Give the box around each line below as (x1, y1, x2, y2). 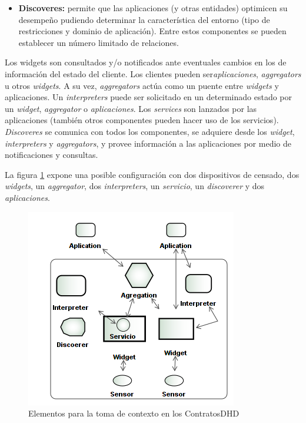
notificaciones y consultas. (5, 148, 98, 161)
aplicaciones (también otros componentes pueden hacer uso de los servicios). (5, 114, 279, 126)
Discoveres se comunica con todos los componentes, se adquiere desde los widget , (5, 125, 295, 137)
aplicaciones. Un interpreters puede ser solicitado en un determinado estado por (5, 91, 292, 103)
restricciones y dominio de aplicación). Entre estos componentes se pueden (18, 25, 287, 37)
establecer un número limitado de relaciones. (18, 36, 179, 48)
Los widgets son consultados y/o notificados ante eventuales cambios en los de (5, 56, 287, 68)
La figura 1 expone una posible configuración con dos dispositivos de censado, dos (5, 168, 300, 180)
